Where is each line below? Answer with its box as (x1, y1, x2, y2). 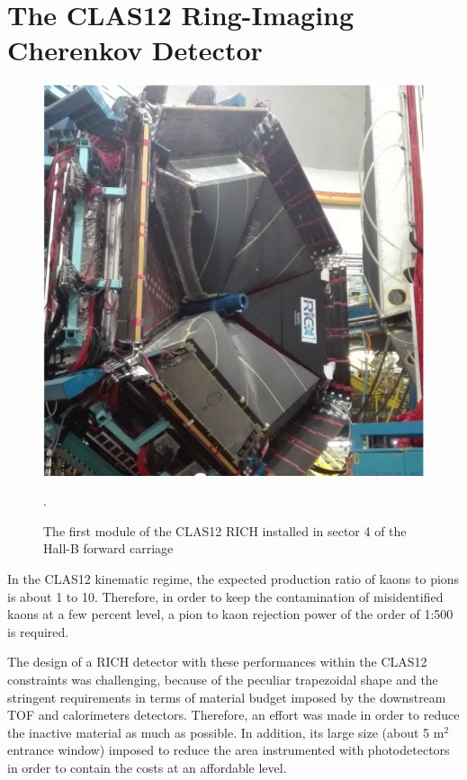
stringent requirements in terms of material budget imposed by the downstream (7, 687, 446, 706)
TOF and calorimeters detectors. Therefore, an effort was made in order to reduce (7, 705, 460, 724)
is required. (7, 622, 69, 641)
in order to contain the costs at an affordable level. (7, 758, 287, 776)
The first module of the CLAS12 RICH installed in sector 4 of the (43, 521, 407, 540)
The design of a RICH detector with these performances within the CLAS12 (7, 652, 427, 671)
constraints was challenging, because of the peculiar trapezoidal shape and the (7, 670, 438, 689)
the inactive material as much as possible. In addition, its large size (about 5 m (7, 722, 445, 741)
